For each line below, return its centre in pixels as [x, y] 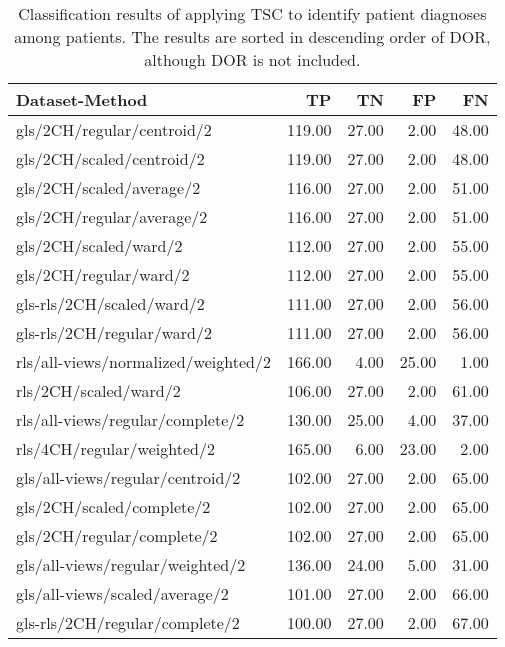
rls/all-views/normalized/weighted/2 [143, 361]
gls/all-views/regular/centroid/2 [128, 477]
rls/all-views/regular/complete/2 [130, 419]
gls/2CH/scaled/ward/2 [99, 245]
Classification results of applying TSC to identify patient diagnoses [252, 13]
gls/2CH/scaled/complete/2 [113, 506]
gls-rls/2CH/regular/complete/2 [128, 622]
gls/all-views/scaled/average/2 [122, 593]
